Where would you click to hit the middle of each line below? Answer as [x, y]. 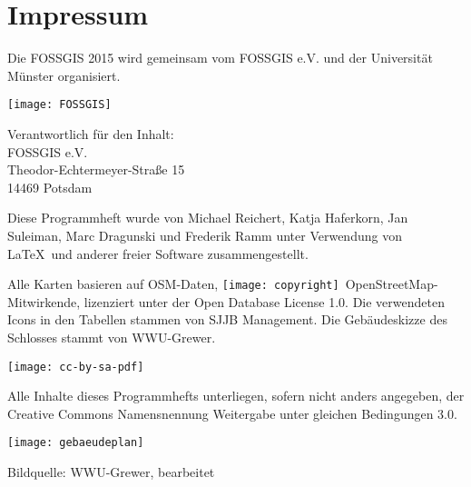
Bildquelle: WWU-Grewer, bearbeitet [111, 472]
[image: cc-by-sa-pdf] [76, 367]
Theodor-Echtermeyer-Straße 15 [96, 169]
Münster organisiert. [64, 75]
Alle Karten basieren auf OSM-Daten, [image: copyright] [173, 284]
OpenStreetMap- [392, 284]
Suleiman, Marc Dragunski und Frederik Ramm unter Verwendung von [205, 235]
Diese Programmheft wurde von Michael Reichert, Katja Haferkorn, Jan [208, 218]
